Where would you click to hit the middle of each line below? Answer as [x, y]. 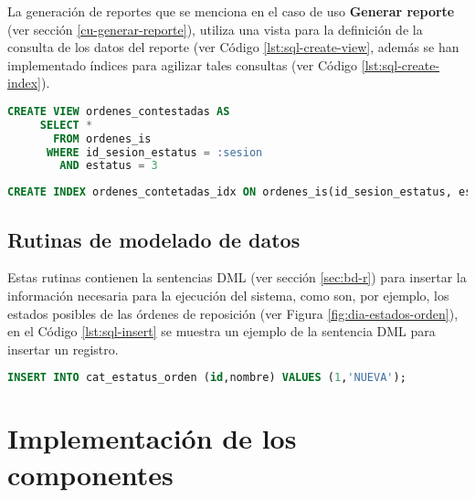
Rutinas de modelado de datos [154, 239]
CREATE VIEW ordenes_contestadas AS [119, 111]
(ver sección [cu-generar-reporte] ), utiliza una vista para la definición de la [215, 29]
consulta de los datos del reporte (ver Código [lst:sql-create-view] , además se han [233, 47]
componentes [90, 474]
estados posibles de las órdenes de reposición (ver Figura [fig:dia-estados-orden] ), [233, 313]
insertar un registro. [63, 349]
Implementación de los [152, 438]
